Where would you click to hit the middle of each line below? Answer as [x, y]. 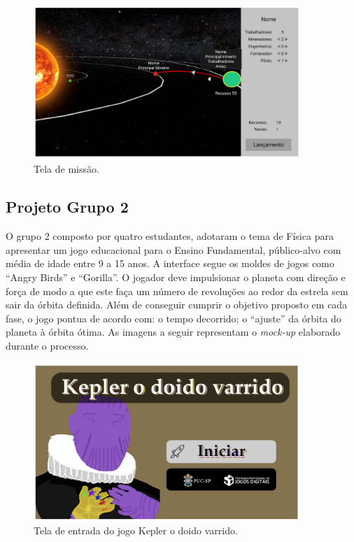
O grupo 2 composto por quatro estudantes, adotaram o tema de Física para [170, 236]
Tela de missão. [66, 169]
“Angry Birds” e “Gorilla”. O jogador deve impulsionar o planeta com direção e [176, 277]
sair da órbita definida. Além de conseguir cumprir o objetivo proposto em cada [177, 305]
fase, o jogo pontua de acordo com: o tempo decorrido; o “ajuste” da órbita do [174, 318]
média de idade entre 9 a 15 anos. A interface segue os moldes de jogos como [170, 263]
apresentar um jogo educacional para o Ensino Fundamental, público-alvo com [174, 249]
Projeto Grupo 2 [67, 207]
